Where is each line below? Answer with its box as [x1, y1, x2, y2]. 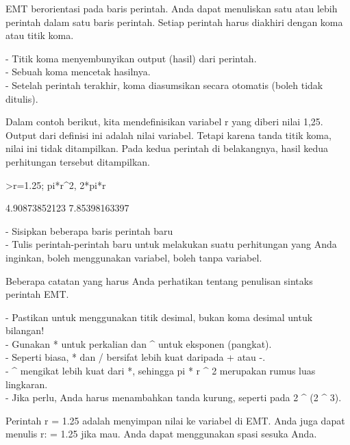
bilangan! [5, 323, 45, 338]
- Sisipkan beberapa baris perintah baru [5, 223, 173, 238]
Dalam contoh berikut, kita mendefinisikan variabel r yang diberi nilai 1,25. [5, 114, 323, 129]
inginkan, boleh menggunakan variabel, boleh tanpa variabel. [5, 250, 262, 264]
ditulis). [5, 91, 38, 105]
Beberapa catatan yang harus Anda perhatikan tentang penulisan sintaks [5, 273, 313, 288]
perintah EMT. [5, 287, 69, 301]
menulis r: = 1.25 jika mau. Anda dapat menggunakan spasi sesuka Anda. [5, 427, 317, 441]
